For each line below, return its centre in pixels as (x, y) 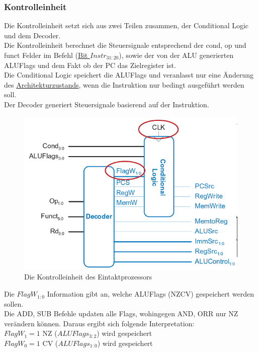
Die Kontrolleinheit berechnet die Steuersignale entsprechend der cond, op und (125, 45)
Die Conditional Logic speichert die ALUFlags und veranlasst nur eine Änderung (129, 75)
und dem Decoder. (32, 35)
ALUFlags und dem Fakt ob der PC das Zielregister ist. (90, 65)
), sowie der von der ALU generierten (176, 55)
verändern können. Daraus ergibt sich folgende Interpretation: (99, 323)
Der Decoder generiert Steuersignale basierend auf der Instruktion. (107, 104)
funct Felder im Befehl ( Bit (46, 55)
